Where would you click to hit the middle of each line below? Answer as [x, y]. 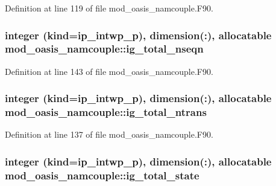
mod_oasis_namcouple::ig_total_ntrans [106, 112]
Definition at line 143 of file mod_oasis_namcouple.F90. [109, 71]
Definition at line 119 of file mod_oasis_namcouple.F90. [109, 8]
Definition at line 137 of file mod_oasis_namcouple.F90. [109, 134]
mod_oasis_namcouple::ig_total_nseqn [104, 49]
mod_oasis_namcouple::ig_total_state [102, 175]
